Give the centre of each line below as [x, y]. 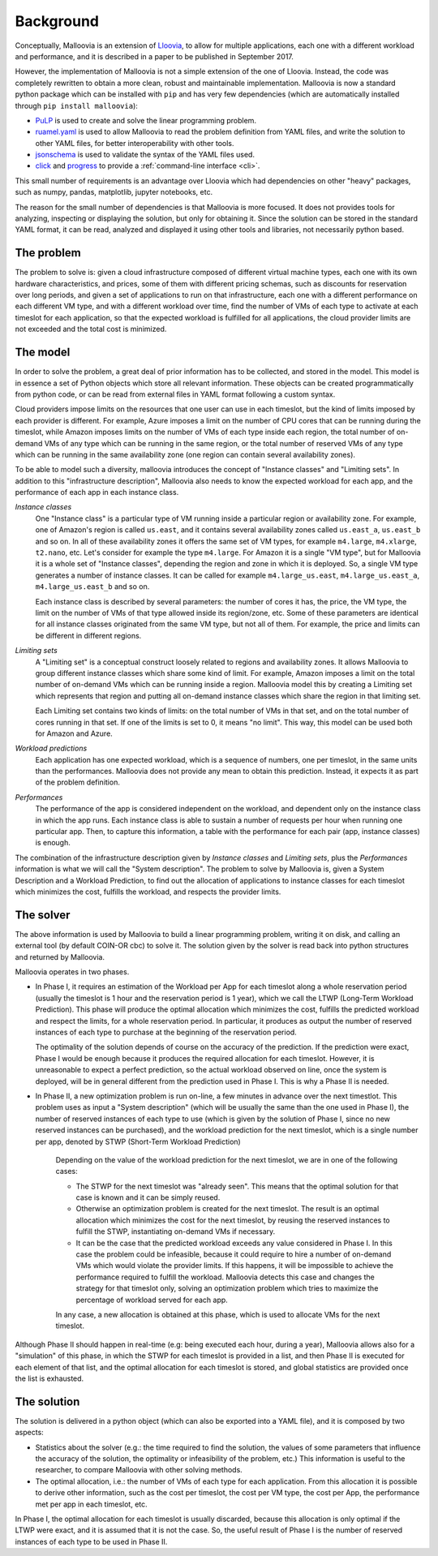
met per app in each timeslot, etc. [91, 1504]
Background [57, 21]
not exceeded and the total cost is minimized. [91, 329]
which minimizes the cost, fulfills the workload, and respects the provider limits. [148, 892]
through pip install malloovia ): [76, 105]
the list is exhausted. [49, 1378]
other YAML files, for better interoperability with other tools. [135, 143]
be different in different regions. [88, 635]
